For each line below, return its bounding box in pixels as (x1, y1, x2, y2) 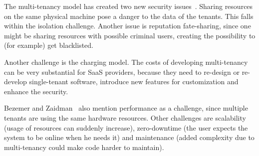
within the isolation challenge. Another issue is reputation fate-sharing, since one (4, 20, 251, 31)
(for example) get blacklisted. (4, 40, 94, 50)
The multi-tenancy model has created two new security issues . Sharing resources (4, 1, 253, 11)
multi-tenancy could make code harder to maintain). (4, 142, 164, 152)
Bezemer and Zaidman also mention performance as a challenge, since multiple (4, 103, 248, 113)
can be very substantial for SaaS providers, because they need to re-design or (4, 66, 240, 77)
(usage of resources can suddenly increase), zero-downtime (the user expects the (4, 122, 248, 133)
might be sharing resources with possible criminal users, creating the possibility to (4, 30, 256, 40)
